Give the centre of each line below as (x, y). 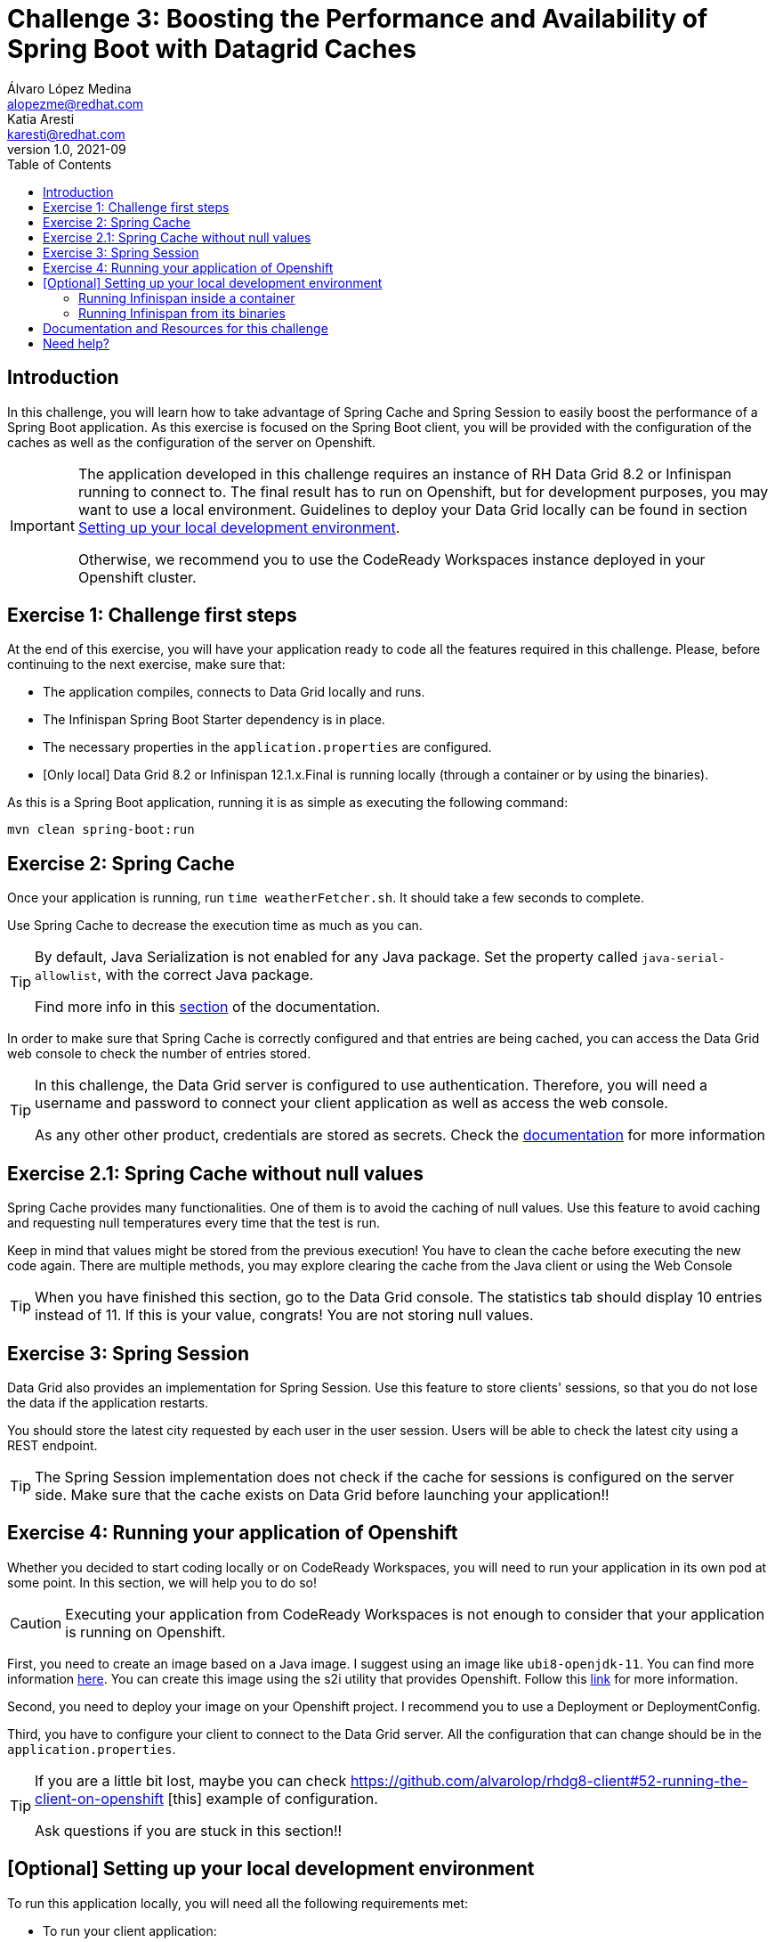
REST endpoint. (52, 1445)
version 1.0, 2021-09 (67, 149)
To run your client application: (130, 1930)
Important (42, 525)
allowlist (66, 976)
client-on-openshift (99, 1798)
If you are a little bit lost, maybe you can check (191, 1780)
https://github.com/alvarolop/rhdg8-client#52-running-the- (549, 1780)
